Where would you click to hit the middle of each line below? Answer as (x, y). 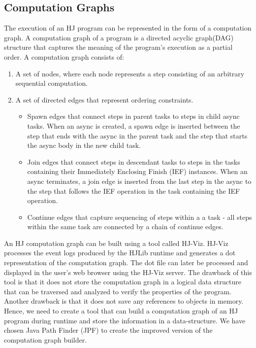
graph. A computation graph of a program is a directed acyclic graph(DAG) (119, 37)
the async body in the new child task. (84, 145)
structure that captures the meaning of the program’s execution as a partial (118, 47)
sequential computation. (52, 83)
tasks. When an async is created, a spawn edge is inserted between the (134, 125)
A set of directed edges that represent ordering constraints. (104, 99)
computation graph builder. (46, 339)
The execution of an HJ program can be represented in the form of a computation (128, 28)
